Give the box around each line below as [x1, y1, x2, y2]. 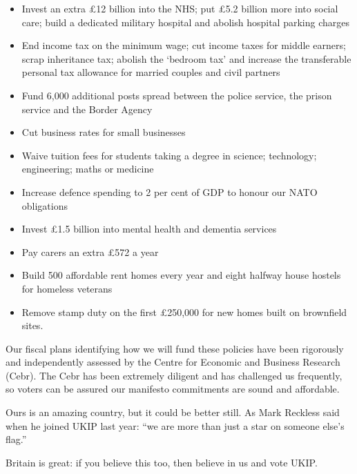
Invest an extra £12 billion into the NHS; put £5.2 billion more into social [21, 1, 338, 15]
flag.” [6, 432, 27, 446]
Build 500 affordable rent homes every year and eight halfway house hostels [21, 268, 341, 282]
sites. [21, 318, 44, 333]
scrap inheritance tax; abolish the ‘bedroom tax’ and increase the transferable [21, 51, 351, 66]
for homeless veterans [21, 281, 113, 295]
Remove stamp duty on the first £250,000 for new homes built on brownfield [21, 304, 347, 319]
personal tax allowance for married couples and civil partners [21, 65, 280, 79]
